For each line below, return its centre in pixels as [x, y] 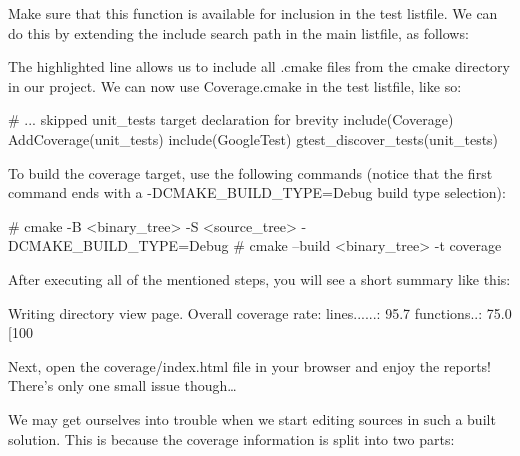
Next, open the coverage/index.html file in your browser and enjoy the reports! [250, 365]
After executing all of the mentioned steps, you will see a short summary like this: [259, 278]
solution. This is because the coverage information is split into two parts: [231, 438]
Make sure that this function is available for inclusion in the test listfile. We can [253, 13]
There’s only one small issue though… [122, 385]
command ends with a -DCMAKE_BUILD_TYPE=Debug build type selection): [257, 192]
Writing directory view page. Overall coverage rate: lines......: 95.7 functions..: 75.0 [260, 312]
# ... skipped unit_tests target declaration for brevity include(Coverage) [231, 119]
